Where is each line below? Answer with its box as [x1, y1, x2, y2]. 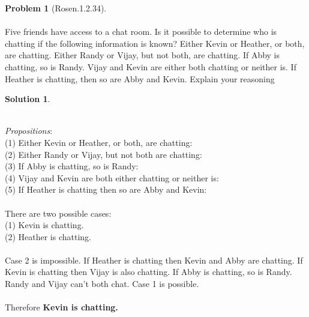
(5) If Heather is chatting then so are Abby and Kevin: [5, 183, 207, 196]
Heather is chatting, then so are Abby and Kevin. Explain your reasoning [5, 72, 275, 85]
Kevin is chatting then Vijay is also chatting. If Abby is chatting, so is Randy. [5, 265, 292, 278]
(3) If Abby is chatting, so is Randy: [5, 160, 139, 172]
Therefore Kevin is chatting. [5, 301, 118, 313]
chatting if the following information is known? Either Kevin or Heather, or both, [5, 37, 305, 49]
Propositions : [5, 124, 53, 137]
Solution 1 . [5, 92, 50, 105]
